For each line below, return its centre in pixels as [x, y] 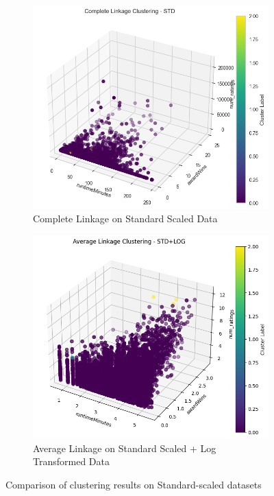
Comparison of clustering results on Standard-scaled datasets [134, 484]
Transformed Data [71, 461]
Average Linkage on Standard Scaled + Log [125, 448]
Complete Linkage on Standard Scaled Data [125, 219]
